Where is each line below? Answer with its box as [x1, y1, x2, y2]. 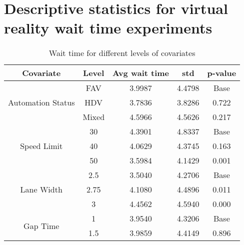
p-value [207, 67, 236, 79]
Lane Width [20, 183, 62, 195]
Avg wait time [112, 67, 169, 79]
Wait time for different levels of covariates [48, 47, 195, 59]
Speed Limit [20, 140, 63, 152]
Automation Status [8, 96, 75, 108]
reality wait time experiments [4, 17, 212, 38]
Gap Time [23, 219, 59, 231]
